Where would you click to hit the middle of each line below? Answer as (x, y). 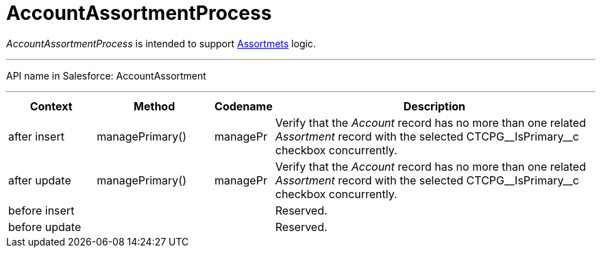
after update (40, 180)
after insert (36, 136)
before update (45, 227)
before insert (41, 210)
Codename (244, 106)
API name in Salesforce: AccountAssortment (106, 75)
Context (51, 106)
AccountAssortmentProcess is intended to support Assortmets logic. (161, 43)
